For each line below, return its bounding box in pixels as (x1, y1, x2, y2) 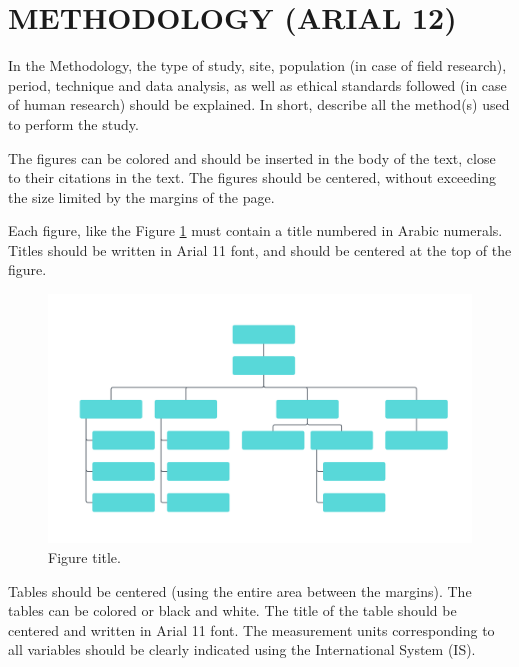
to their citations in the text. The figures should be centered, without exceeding (8, 167, 497, 188)
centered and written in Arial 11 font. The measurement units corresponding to (8, 619, 495, 640)
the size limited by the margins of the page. (8, 186, 275, 207)
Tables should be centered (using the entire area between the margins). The (8, 580, 472, 601)
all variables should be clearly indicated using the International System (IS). (8, 639, 476, 660)
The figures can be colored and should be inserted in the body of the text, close (8, 147, 496, 168)
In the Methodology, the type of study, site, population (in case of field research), (8, 55, 507, 76)
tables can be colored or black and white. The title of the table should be (8, 600, 457, 621)
